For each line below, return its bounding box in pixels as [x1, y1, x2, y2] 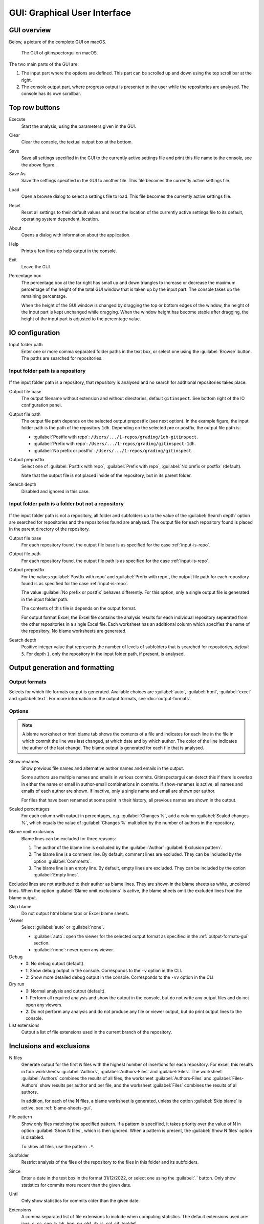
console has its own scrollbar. [21, 91, 81, 96]
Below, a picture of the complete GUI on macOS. [9, 39, 107, 45]
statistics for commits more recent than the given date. [21, 1182, 132, 1188]
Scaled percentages [9, 806, 50, 812]
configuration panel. [21, 402, 62, 408]
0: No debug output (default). [25, 961, 85, 966]
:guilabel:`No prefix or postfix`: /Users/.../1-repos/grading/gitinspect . [33, 447, 193, 453]
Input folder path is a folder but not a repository [9, 500, 124, 507]
